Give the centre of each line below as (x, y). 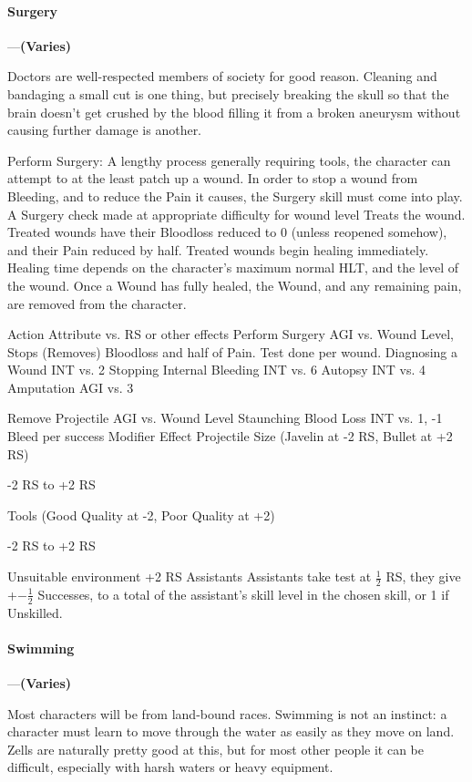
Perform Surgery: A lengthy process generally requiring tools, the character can (229, 160)
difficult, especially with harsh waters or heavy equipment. (170, 767)
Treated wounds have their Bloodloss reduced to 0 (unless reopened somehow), (227, 232)
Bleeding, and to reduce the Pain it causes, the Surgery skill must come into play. (235, 195)
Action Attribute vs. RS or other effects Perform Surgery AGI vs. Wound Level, (231, 334)
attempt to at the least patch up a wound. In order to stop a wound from (213, 178)
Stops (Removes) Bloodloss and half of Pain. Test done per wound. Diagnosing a (233, 351)
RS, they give (423, 576)
